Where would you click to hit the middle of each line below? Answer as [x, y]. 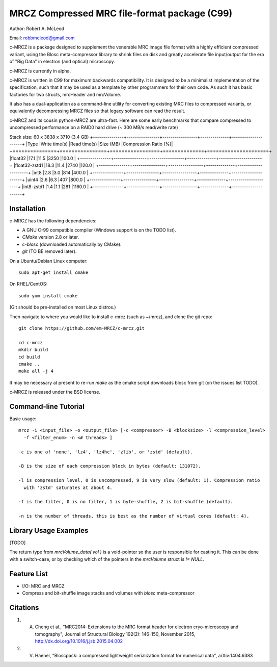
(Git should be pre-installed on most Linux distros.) [63, 307]
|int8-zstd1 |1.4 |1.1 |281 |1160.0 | [55, 187]
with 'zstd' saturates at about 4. [68, 488]
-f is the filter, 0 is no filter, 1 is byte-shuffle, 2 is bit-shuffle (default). [126, 502]
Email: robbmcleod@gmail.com [42, 38]
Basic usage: [23, 419]
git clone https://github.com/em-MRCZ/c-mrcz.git [82, 328]
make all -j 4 [36, 371]
